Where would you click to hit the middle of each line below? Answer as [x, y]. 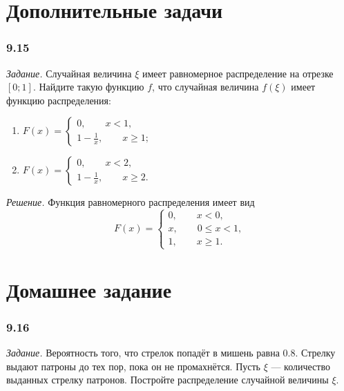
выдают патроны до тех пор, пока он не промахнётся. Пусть [133, 366]
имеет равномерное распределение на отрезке [238, 73]
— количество [300, 366]
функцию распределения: [59, 100]
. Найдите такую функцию [88, 87]
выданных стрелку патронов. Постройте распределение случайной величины [168, 380]
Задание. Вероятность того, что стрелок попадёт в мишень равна [143, 353]
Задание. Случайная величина [69, 73]
